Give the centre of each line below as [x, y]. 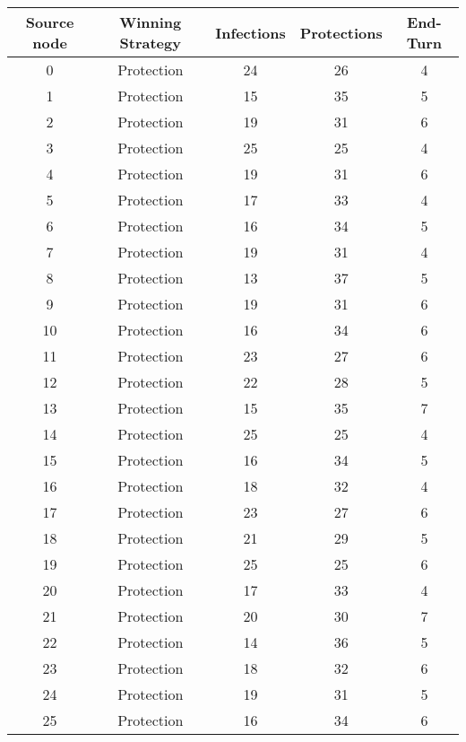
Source [50, 22]
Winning [151, 22]
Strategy [150, 43]
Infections [250, 32]
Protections [341, 32]
